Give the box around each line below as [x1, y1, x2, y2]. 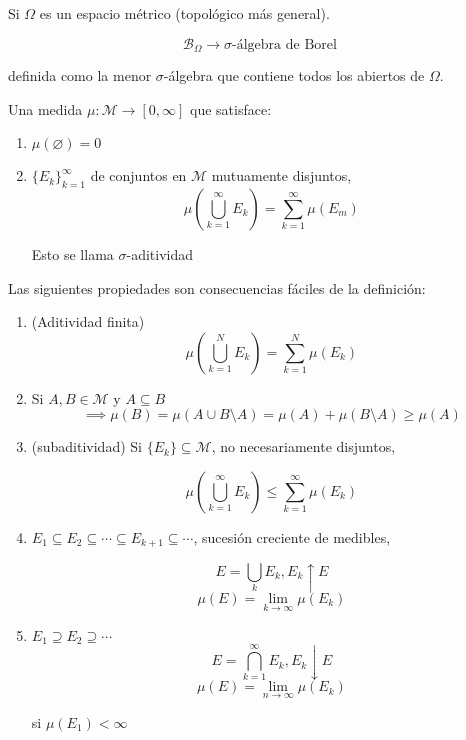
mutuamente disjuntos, [211, 165, 352, 186]
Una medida [8, 98, 83, 119]
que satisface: [190, 98, 272, 119]
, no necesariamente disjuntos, [211, 436, 396, 457]
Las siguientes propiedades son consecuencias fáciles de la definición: [8, 277, 426, 298]
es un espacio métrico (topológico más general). [39, 3, 330, 23]
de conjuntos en [90, 165, 187, 186]
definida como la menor [8, 65, 152, 86]
